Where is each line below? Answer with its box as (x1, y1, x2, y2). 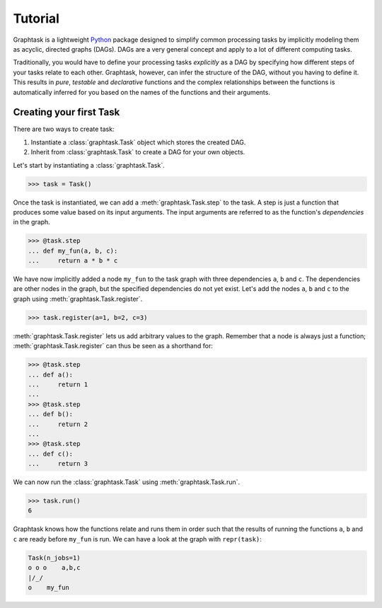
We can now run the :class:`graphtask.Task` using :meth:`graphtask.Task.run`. (13, 478, 241, 486)
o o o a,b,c (28, 563, 81, 572)
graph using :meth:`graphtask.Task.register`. (13, 294, 143, 303)
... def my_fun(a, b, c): (28, 246, 118, 255)
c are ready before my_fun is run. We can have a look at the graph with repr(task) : (13, 534, 262, 543)
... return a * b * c (28, 257, 118, 265)
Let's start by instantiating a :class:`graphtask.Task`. (13, 161, 166, 169)
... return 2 (28, 420, 88, 428)
